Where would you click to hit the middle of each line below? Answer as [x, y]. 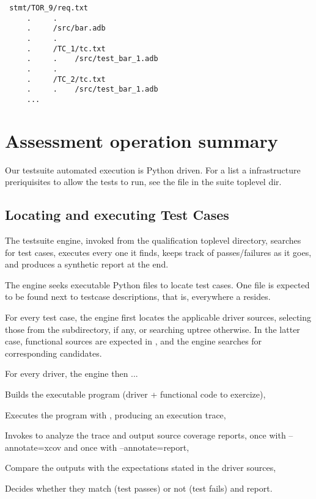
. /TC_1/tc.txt [66, 49]
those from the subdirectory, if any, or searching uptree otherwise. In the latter [152, 329]
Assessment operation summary [141, 140]
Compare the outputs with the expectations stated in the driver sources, [141, 468]
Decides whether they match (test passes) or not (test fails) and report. [139, 488]
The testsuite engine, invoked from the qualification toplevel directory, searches [153, 240]
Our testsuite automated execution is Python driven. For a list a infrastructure [153, 169]
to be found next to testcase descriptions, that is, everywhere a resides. [138, 297]
